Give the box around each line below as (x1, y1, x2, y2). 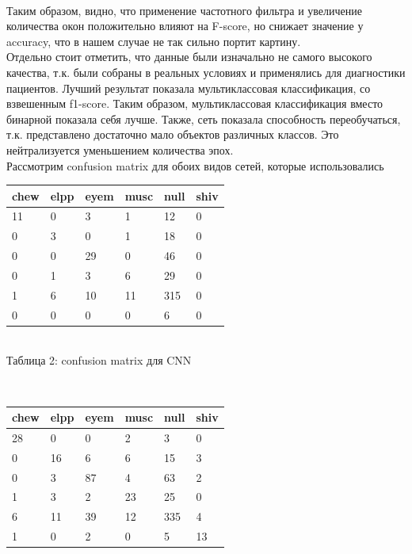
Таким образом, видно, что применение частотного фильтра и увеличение (6, 2, 362, 18)
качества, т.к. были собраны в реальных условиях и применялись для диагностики (6, 63, 406, 80)
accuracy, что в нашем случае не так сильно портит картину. (6, 32, 301, 49)
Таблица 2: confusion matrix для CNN (6, 352, 192, 369)
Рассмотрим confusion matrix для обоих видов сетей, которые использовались (6, 157, 384, 174)
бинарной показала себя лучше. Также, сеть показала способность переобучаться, (6, 110, 401, 127)
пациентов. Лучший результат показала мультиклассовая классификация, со (6, 79, 371, 96)
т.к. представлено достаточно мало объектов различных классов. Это (6, 126, 339, 143)
